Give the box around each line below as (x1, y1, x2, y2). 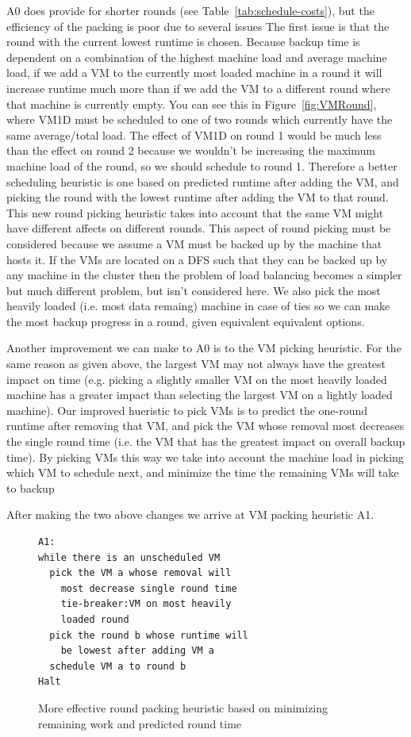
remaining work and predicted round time (38, 715, 242, 731)
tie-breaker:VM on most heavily (60, 598, 232, 610)
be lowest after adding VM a (60, 645, 214, 657)
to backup (6, 479, 55, 496)
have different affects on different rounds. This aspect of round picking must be (6, 220, 391, 236)
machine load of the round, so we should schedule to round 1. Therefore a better (6, 157, 398, 174)
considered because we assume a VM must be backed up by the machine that (6, 235, 382, 251)
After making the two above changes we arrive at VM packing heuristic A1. (6, 506, 375, 523)
